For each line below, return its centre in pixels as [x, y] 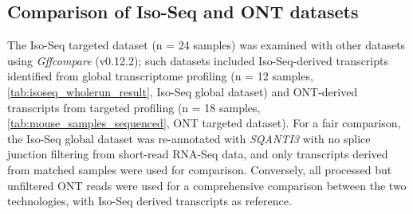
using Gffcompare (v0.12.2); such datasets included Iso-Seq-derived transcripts [198, 60]
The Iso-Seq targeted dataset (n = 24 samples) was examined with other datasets [206, 45]
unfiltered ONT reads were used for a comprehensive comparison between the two [207, 185]
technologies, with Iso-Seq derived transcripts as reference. [149, 201]
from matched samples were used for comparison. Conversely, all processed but [200, 169]
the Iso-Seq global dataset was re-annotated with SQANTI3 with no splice [189, 138]
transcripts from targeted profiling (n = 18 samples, [134, 107]
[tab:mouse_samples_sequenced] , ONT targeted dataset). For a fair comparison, [204, 123]
